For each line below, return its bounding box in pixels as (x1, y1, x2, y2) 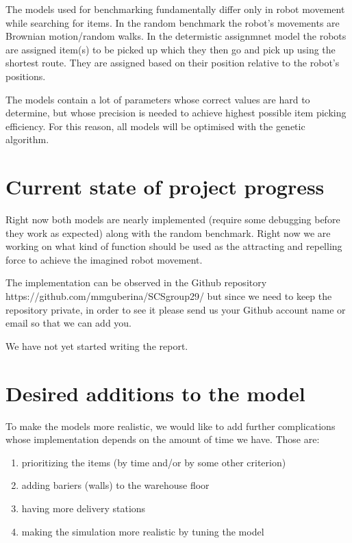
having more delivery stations (21, 501, 146, 515)
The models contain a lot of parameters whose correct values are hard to (5, 92, 310, 106)
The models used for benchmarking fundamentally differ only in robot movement (5, 2, 345, 16)
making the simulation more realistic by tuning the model (21, 524, 264, 538)
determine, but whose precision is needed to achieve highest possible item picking (5, 105, 347, 120)
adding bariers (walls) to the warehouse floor (21, 478, 210, 492)
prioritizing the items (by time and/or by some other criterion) (21, 455, 286, 469)
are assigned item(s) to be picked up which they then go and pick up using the (5, 42, 336, 56)
